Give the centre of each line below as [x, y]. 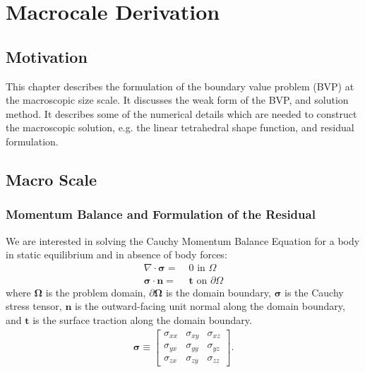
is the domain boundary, [218, 292]
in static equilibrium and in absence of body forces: [116, 254]
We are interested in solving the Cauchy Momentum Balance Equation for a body [183, 240]
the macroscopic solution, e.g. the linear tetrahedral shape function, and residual [180, 127]
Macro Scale [52, 179]
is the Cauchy [314, 292]
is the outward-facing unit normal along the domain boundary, [210, 306]
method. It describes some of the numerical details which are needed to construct [181, 113]
